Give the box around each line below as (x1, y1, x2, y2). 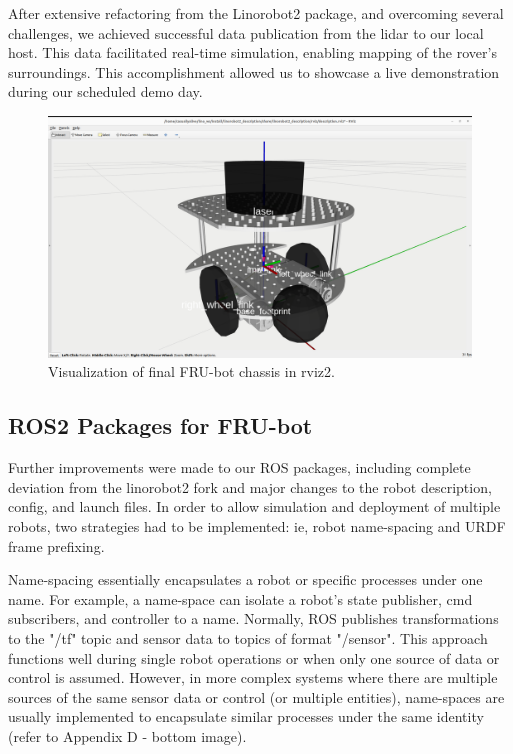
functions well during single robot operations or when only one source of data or (8, 647, 500, 668)
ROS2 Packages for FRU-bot (8, 410, 313, 441)
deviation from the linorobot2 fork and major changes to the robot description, (8, 476, 492, 497)
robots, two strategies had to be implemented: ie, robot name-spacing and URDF (8, 515, 506, 536)
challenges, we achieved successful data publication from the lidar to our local (8, 22, 484, 43)
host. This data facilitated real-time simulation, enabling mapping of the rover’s (8, 42, 497, 63)
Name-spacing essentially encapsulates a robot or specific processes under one (8, 569, 483, 590)
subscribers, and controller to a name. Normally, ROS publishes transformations (8, 608, 499, 629)
